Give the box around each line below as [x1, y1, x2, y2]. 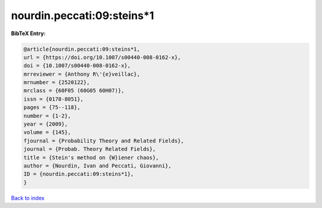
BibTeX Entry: [11, 30, 46, 37]
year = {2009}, [23, 121, 68, 128]
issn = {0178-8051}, [23, 95, 83, 103]
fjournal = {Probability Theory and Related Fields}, [23, 137, 184, 144]
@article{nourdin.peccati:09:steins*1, [23, 45, 140, 52]
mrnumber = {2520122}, [23, 79, 90, 86]
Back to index [11, 194, 45, 201]
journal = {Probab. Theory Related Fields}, [23, 146, 156, 153]
